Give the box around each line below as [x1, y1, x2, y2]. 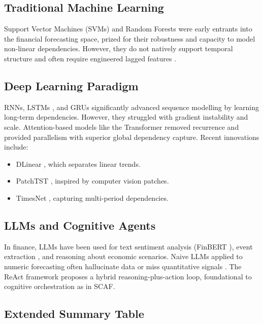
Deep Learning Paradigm [4, 78, 139, 93]
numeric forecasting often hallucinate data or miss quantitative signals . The [4, 261, 242, 271]
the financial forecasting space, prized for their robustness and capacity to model [4, 33, 255, 44]
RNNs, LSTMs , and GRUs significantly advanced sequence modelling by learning [4, 101, 259, 112]
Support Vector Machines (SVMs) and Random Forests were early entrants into [4, 23, 252, 34]
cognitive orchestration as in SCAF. [4, 281, 115, 292]
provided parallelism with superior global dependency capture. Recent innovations [4, 131, 259, 142]
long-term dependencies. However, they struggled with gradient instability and [4, 112, 248, 122]
